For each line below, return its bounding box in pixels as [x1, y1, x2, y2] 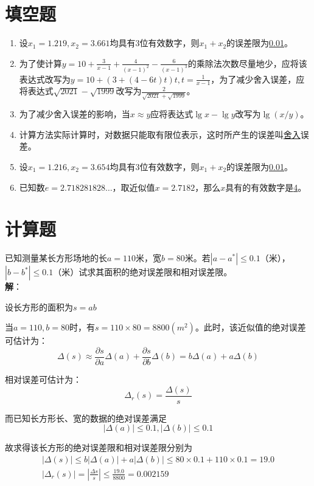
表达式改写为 [19, 72, 71, 85]
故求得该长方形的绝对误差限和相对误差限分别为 [5, 441, 192, 454]
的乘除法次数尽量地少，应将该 [187, 56, 307, 69]
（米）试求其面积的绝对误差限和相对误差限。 [53, 265, 232, 278]
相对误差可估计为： [5, 373, 82, 386]
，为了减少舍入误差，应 [211, 72, 305, 85]
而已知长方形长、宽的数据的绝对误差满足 [5, 411, 167, 424]
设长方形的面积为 [5, 300, 73, 313]
